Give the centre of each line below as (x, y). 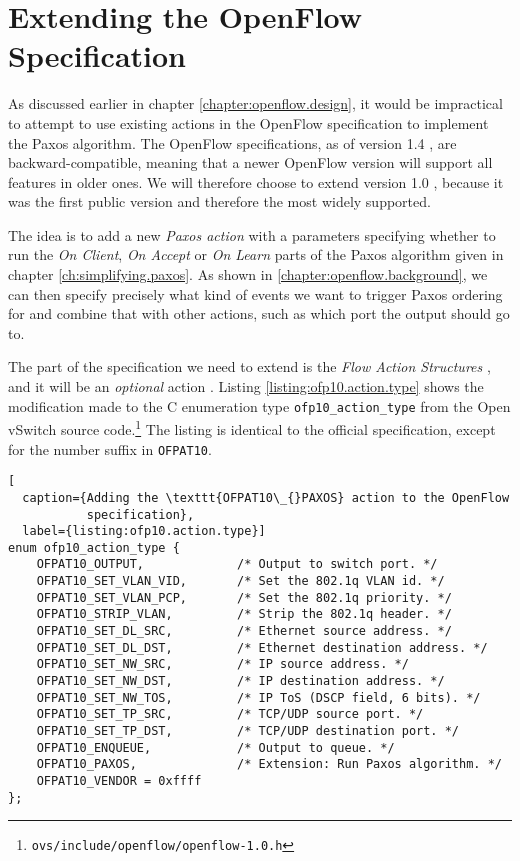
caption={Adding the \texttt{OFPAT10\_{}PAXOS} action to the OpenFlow (266, 497)
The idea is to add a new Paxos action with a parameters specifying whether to (252, 234)
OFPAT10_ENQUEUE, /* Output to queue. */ (215, 747)
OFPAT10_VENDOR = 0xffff (119, 781)
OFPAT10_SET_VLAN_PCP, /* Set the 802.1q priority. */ (244, 597)
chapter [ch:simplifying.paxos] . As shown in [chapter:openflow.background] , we (248, 274)
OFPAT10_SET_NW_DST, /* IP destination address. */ (240, 681)
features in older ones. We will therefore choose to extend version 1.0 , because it (256, 181)
